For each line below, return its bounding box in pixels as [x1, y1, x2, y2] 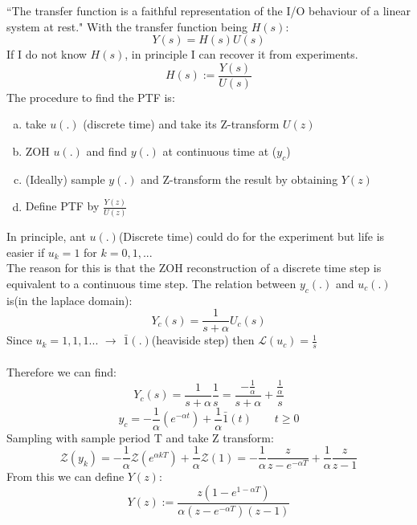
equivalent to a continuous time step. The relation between [6, 275, 296, 291]
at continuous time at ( [162, 143, 277, 160]
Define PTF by [25, 197, 100, 214]
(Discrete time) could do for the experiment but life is [118, 228, 385, 245]
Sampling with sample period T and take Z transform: [6, 429, 274, 446]
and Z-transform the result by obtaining [141, 170, 338, 187]
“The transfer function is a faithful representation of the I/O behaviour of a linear [6, 2, 411, 18]
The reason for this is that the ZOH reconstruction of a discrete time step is [6, 259, 382, 276]
